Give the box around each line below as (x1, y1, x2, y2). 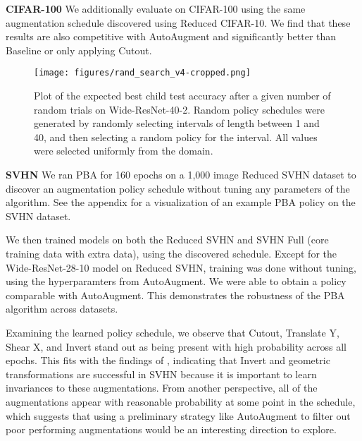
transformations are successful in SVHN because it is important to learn (6, 366, 317, 381)
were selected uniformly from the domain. (34, 143, 213, 158)
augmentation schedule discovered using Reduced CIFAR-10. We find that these (6, 15, 351, 30)
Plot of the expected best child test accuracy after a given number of (34, 88, 331, 103)
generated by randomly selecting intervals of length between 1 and (34, 116, 320, 131)
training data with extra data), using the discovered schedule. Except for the (6, 246, 337, 260)
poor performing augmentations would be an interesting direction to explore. (6, 422, 337, 437)
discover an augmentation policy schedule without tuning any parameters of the (6, 181, 350, 195)
